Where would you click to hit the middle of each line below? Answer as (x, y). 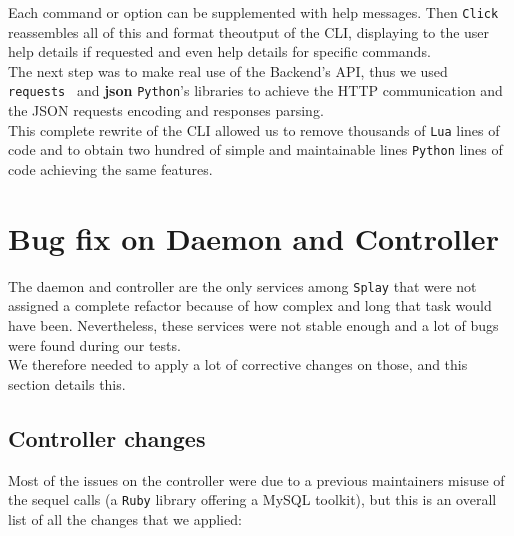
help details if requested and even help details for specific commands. (219, 51)
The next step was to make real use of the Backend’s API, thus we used (228, 70)
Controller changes (107, 437)
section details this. (67, 383)
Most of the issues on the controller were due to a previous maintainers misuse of (256, 479)
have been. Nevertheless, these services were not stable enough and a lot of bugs (253, 324)
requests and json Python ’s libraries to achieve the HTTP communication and (255, 90)
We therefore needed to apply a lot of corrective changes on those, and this (238, 364)
